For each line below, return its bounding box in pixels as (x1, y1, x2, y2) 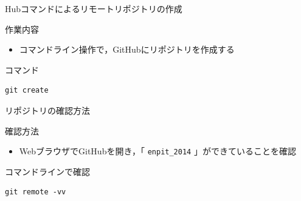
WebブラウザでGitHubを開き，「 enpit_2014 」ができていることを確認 (19, 145, 296, 157)
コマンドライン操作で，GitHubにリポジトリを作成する (19, 43, 235, 56)
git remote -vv (5, 188, 66, 197)
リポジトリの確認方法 (5, 104, 90, 116)
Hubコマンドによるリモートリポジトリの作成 (5, 2, 182, 15)
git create (5, 86, 49, 95)
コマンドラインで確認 (5, 165, 90, 177)
